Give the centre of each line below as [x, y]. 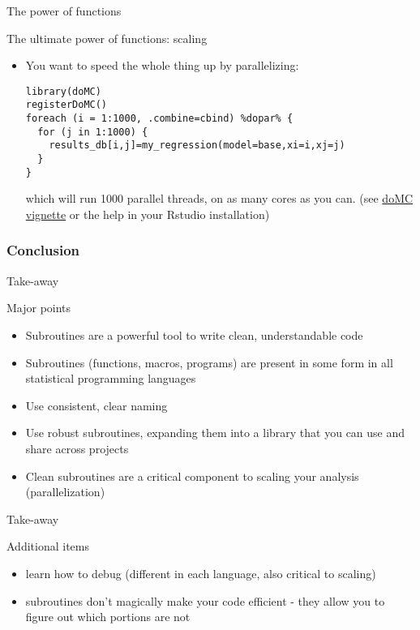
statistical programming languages [111, 378]
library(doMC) [63, 91]
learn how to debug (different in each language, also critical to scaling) [201, 573]
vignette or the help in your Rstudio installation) [148, 214]
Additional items [48, 546]
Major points [39, 308]
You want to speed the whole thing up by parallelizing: [162, 65]
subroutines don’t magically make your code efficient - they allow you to [205, 600]
